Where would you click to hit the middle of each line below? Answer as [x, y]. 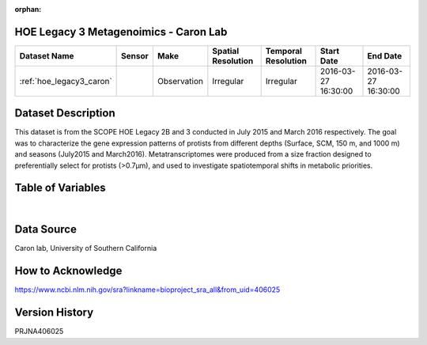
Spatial [226, 51]
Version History [54, 313]
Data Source [45, 229]
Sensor [135, 55]
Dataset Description [65, 114]
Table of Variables [60, 188]
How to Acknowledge [68, 271]
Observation [180, 81]
